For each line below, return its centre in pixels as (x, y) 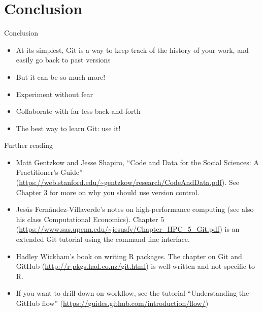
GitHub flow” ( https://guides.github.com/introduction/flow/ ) (112, 303)
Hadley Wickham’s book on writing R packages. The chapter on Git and (129, 256)
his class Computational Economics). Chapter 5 (90, 219)
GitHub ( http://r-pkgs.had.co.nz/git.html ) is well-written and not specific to (136, 266)
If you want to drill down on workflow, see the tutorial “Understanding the (133, 293)
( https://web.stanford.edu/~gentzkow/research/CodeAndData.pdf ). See (128, 182)
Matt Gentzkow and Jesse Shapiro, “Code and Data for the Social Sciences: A (137, 162)
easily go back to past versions (63, 60)
